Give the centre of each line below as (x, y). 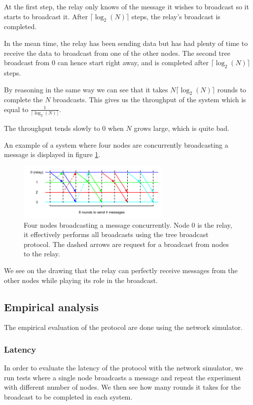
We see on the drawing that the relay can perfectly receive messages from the (121, 270)
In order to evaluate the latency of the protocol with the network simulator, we (124, 368)
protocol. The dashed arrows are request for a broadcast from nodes (126, 244)
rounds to (232, 89)
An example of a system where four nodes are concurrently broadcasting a (116, 144)
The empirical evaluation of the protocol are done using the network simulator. (123, 327)
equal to (16, 109)
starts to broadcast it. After (46, 16)
